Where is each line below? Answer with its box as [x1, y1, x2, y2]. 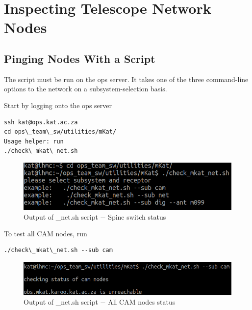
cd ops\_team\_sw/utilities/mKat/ [4, 128, 117, 136]
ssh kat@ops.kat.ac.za [4, 118, 78, 126]
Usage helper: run [4, 138, 64, 145]
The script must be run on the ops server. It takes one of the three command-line [4, 74, 249, 84]
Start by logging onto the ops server [4, 100, 112, 110]
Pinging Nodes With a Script [4, 51, 155, 66]
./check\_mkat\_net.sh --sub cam [4, 247, 113, 254]
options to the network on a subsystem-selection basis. [4, 84, 167, 94]
